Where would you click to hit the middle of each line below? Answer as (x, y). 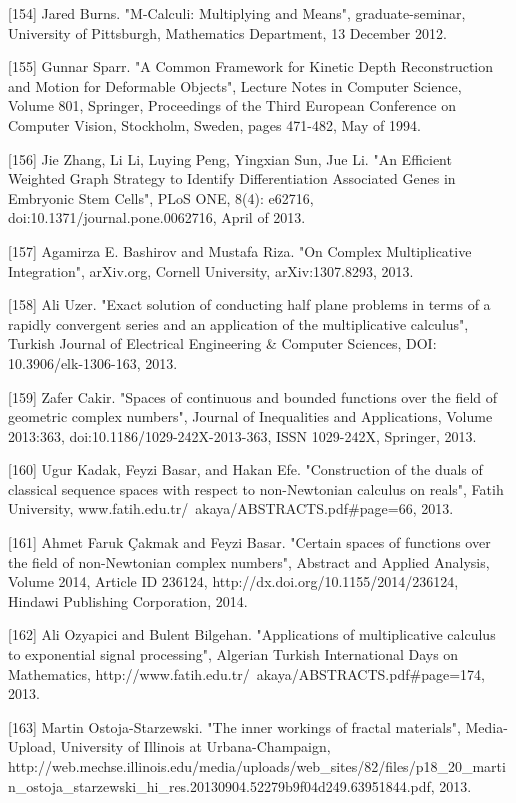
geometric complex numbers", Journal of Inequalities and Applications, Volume (250, 416)
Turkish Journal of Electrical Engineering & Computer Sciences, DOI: (222, 343)
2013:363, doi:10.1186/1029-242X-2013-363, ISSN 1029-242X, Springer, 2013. (242, 435)
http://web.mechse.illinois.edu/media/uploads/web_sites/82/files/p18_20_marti (257, 766)
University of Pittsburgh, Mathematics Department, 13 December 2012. (227, 32)
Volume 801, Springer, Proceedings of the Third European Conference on (232, 105)
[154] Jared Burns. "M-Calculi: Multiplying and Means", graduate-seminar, (237, 13)
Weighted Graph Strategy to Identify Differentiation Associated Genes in (232, 178)
